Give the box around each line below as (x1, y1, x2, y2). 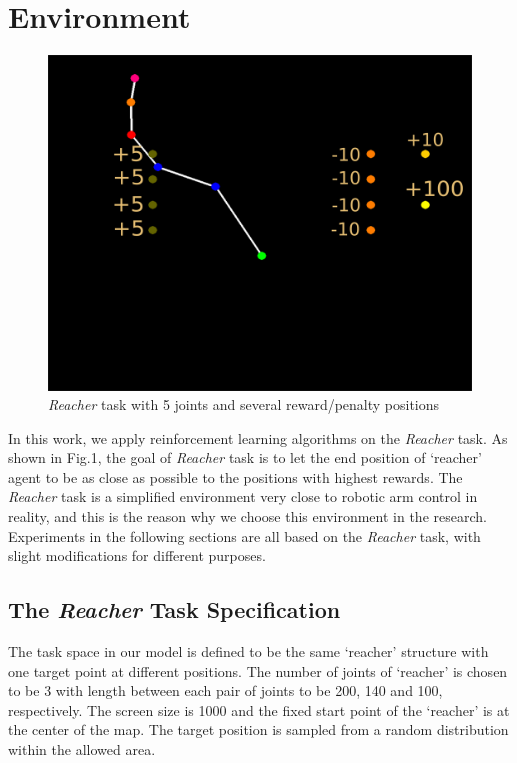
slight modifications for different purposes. (8, 545, 266, 566)
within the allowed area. (8, 739, 156, 760)
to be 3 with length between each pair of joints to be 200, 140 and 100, (8, 680, 443, 701)
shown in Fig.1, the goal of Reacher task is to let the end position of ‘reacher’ (8, 447, 482, 468)
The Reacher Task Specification (8, 594, 341, 625)
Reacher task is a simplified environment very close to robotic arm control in (8, 486, 478, 507)
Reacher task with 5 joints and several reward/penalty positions (48, 394, 440, 415)
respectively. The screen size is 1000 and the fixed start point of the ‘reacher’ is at (8, 699, 510, 720)
